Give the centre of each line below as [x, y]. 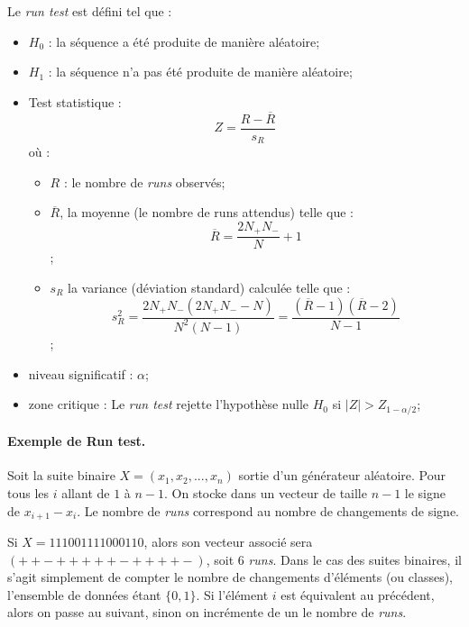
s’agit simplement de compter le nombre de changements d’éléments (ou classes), [230, 577]
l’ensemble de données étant [84, 594]
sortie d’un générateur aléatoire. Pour [342, 475]
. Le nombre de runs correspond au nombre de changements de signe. [268, 510]
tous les [28, 492]
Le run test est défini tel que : [90, 11]
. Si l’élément [232, 594]
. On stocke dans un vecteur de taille [266, 492]
